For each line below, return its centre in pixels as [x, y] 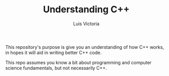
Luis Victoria [86, 24]
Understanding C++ [86, 9]
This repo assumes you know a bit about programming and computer [78, 62]
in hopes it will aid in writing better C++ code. [53, 52]
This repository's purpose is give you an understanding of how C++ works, [85, 47]
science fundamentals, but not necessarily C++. [56, 68]
